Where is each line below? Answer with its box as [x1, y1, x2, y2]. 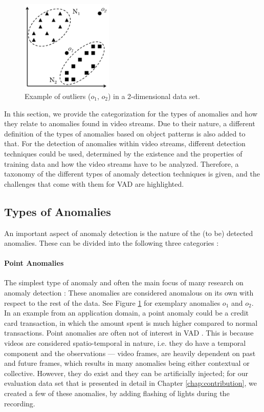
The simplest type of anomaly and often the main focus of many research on [4, 277, 244, 288]
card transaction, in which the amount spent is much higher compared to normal [4, 317, 258, 328]
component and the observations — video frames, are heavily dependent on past [4, 347, 256, 358]
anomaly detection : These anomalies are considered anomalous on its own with [4, 287, 254, 298]
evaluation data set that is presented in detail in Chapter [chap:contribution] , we [4, 378, 257, 388]
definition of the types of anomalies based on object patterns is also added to [4, 128, 246, 139]
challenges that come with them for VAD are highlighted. [4, 178, 184, 189]
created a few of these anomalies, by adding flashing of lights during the [4, 388, 230, 399]
